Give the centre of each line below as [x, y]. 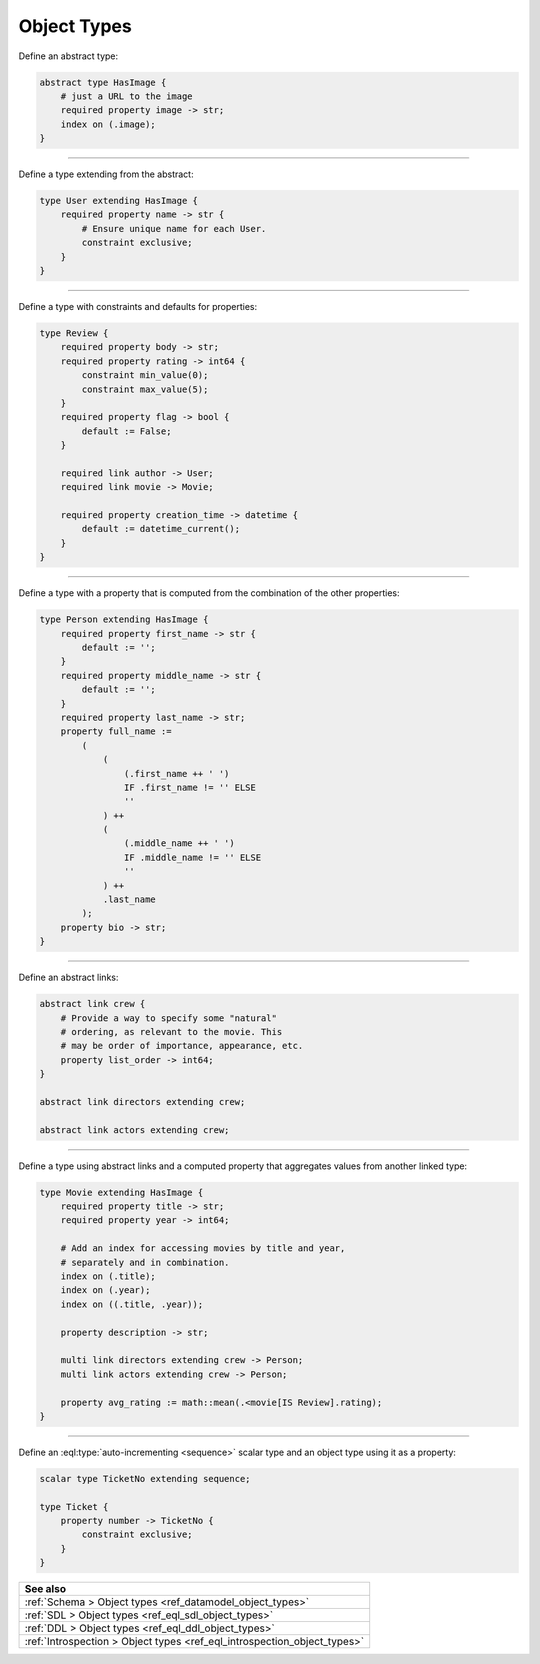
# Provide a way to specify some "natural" [168, 1018]
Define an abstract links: [68, 977]
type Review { [74, 333]
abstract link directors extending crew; [142, 1101]
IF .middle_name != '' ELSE [192, 857]
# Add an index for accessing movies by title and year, [203, 1248]
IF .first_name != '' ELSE [190, 787]
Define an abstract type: [68, 56]
